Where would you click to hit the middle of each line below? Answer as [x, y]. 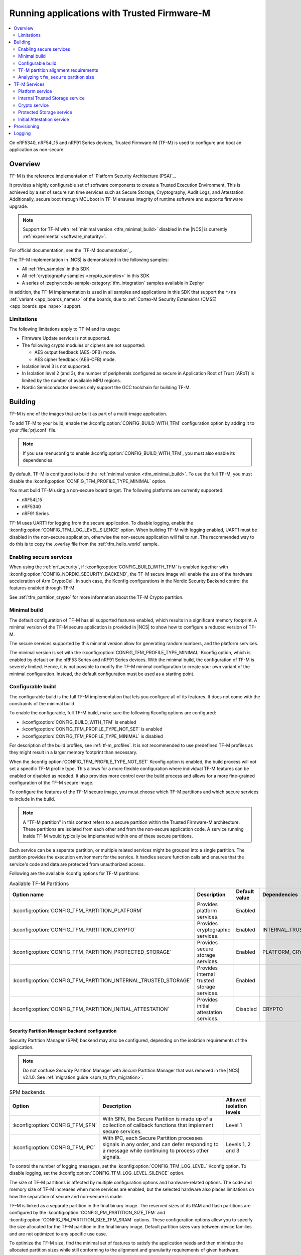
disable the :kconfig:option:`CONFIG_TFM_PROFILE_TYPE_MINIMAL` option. [88, 481]
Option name [28, 895]
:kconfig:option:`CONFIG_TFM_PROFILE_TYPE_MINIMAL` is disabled [92, 736]
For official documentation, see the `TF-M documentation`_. [71, 250]
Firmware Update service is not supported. [66, 338]
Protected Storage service [45, 112]
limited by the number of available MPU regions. [71, 380]
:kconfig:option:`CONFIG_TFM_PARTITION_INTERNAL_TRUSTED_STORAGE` [102, 980]
